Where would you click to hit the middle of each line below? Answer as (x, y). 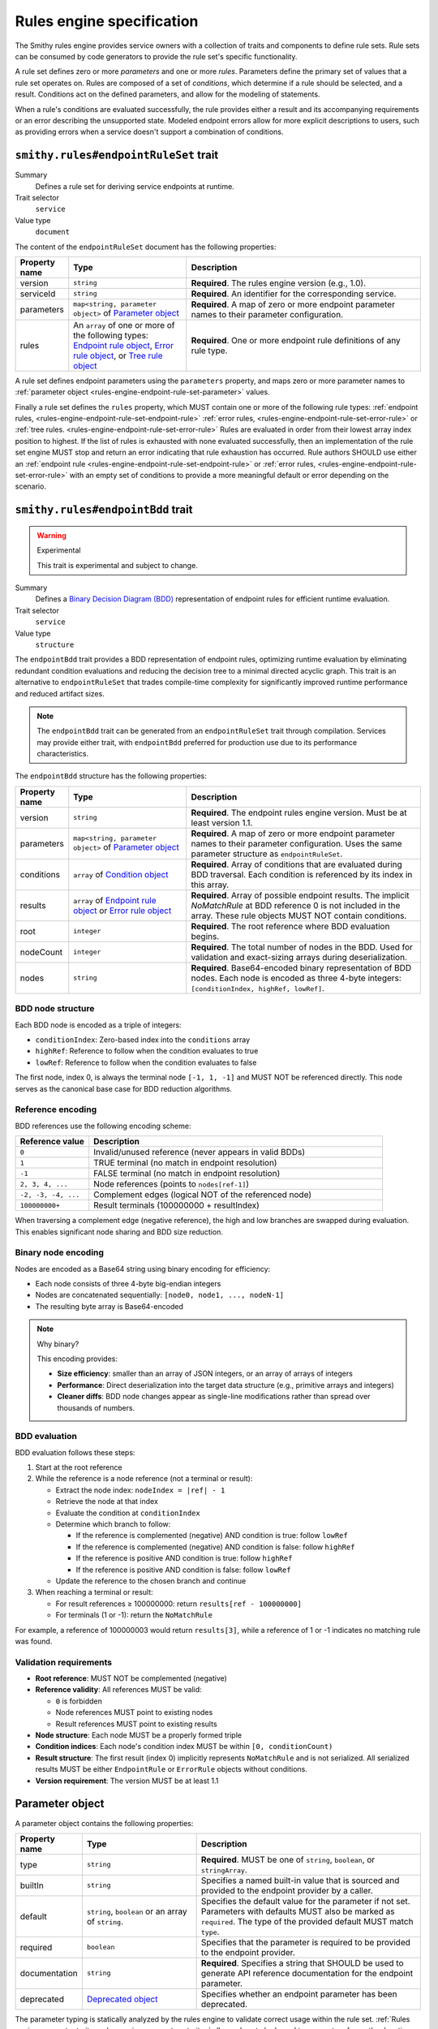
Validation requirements (64, 1662)
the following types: (111, 335)
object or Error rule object (122, 911)
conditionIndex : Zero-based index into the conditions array (143, 1040)
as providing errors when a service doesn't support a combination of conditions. (149, 132)
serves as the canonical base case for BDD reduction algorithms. (124, 1088)
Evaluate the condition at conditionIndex (128, 1513)
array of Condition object (121, 874)
